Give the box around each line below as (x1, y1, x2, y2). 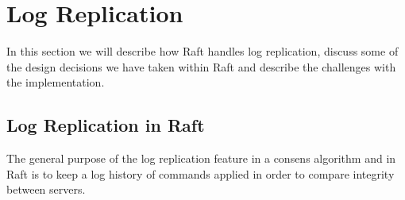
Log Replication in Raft (6, 113, 205, 137)
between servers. (6, 181, 86, 198)
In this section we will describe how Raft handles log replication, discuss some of (6, 43, 399, 60)
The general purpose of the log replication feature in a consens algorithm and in (6, 150, 396, 167)
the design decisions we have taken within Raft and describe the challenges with (6, 58, 396, 75)
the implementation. (6, 74, 105, 90)
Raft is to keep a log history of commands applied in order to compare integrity (6, 165, 395, 182)
